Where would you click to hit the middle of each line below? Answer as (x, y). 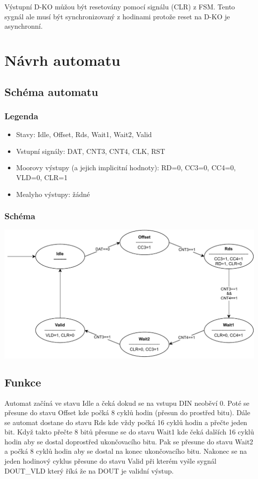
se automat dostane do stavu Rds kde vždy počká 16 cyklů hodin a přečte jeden (126, 422)
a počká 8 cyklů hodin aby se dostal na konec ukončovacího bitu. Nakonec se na (126, 451)
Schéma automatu (52, 91)
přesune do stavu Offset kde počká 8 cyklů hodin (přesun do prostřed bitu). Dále (128, 412)
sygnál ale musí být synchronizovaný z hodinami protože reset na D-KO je (117, 16)
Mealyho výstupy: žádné (53, 194)
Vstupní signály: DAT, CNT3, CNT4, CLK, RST (91, 151)
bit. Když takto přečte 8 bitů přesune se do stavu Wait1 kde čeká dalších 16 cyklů (129, 432)
